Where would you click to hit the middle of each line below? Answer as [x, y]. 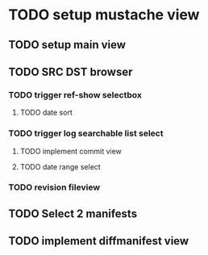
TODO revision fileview [54, 187]
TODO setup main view [67, 45]
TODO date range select [60, 166]
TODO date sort [46, 113]
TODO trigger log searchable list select [86, 133]
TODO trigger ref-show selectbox [75, 94]
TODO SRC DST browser [71, 71]
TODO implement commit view [71, 151]
